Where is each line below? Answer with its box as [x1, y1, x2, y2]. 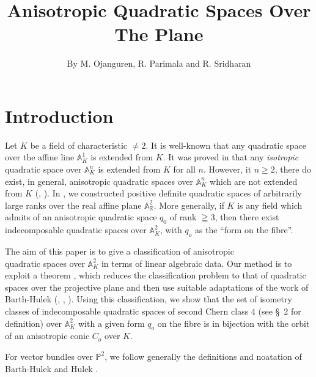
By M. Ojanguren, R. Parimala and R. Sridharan [67, 57, 251, 70]
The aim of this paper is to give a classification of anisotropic [5, 245, 234, 257]
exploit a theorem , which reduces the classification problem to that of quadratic [5, 269, 306, 282]
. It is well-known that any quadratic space [145, 138, 307, 151]
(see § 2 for [258, 304, 301, 317]
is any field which [237, 198, 303, 211]
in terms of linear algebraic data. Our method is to [101, 256, 292, 269]
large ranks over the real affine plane [5, 198, 142, 211]
